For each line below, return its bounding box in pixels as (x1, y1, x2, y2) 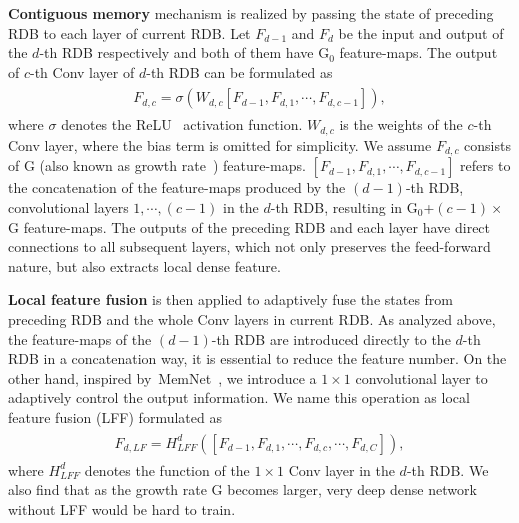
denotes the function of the (84, 459, 250, 480)
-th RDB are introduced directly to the (211, 328, 451, 349)
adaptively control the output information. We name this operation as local (8, 387, 470, 408)
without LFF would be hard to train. (8, 498, 236, 519)
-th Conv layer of (30, 61, 135, 82)
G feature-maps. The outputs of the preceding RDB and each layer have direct (8, 216, 491, 237)
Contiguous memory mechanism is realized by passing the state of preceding (8, 3, 494, 23)
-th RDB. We (406, 459, 489, 480)
